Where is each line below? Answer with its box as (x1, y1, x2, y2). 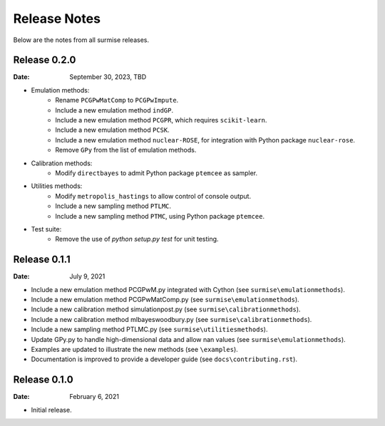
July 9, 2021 (69, 272, 106, 281)
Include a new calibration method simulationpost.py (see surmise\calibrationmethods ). (31, 305, 301, 313)
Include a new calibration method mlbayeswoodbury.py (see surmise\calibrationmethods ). (31, 315, 312, 323)
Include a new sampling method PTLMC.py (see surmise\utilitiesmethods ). (31, 325, 268, 334)
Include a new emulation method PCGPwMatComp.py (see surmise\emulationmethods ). (31, 296, 299, 303)
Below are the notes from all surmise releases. (13, 36, 150, 44)
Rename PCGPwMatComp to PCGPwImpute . (55, 96, 179, 105)
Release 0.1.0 (13, 374, 74, 386)
